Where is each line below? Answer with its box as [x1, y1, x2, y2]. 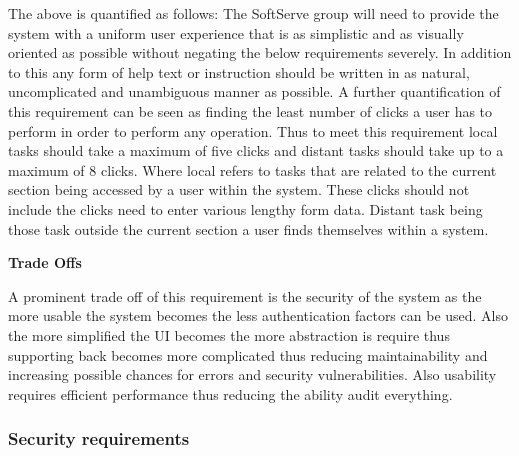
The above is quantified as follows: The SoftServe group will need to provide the [8, 3, 499, 23]
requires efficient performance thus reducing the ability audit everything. [8, 383, 453, 404]
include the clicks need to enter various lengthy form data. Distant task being [8, 198, 483, 219]
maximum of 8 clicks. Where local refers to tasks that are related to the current [8, 159, 497, 180]
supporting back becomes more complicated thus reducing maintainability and [8, 344, 488, 365]
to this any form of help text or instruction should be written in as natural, [8, 61, 470, 82]
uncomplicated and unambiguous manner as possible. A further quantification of [8, 81, 501, 102]
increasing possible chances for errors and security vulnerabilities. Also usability [8, 364, 497, 385]
